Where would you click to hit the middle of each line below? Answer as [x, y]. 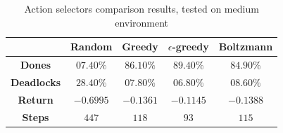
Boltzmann [246, 47]
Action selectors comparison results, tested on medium [141, 8]
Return [36, 99]
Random [92, 47]
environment [142, 22]
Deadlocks [36, 82]
